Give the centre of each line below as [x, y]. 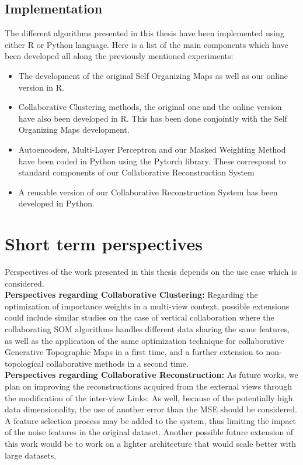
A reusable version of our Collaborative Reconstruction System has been [148, 192]
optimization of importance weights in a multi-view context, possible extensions [147, 306]
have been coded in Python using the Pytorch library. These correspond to [152, 161]
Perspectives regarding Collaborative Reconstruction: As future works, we [151, 375]
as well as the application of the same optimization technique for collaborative [144, 340]
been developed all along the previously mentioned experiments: [119, 56]
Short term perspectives [104, 244]
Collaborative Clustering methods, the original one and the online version [150, 107]
